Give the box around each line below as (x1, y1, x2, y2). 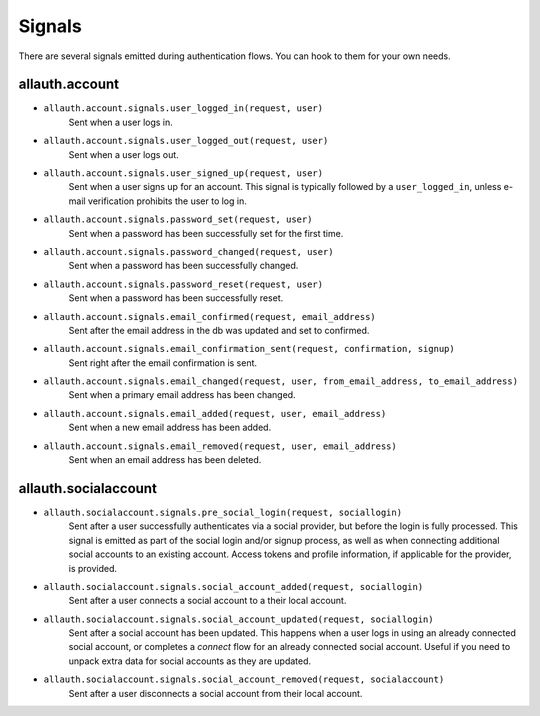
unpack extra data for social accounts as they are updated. (68, 655, 312, 667)
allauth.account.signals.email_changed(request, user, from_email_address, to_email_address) (43, 376, 519, 387)
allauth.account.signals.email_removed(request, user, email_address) (43, 440, 397, 452)
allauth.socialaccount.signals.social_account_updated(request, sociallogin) (43, 613, 434, 625)
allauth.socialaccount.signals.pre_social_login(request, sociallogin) (43, 506, 403, 518)
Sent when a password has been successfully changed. (68, 260, 299, 272)
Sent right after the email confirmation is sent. (68, 356, 258, 369)
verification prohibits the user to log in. (87, 195, 247, 207)
